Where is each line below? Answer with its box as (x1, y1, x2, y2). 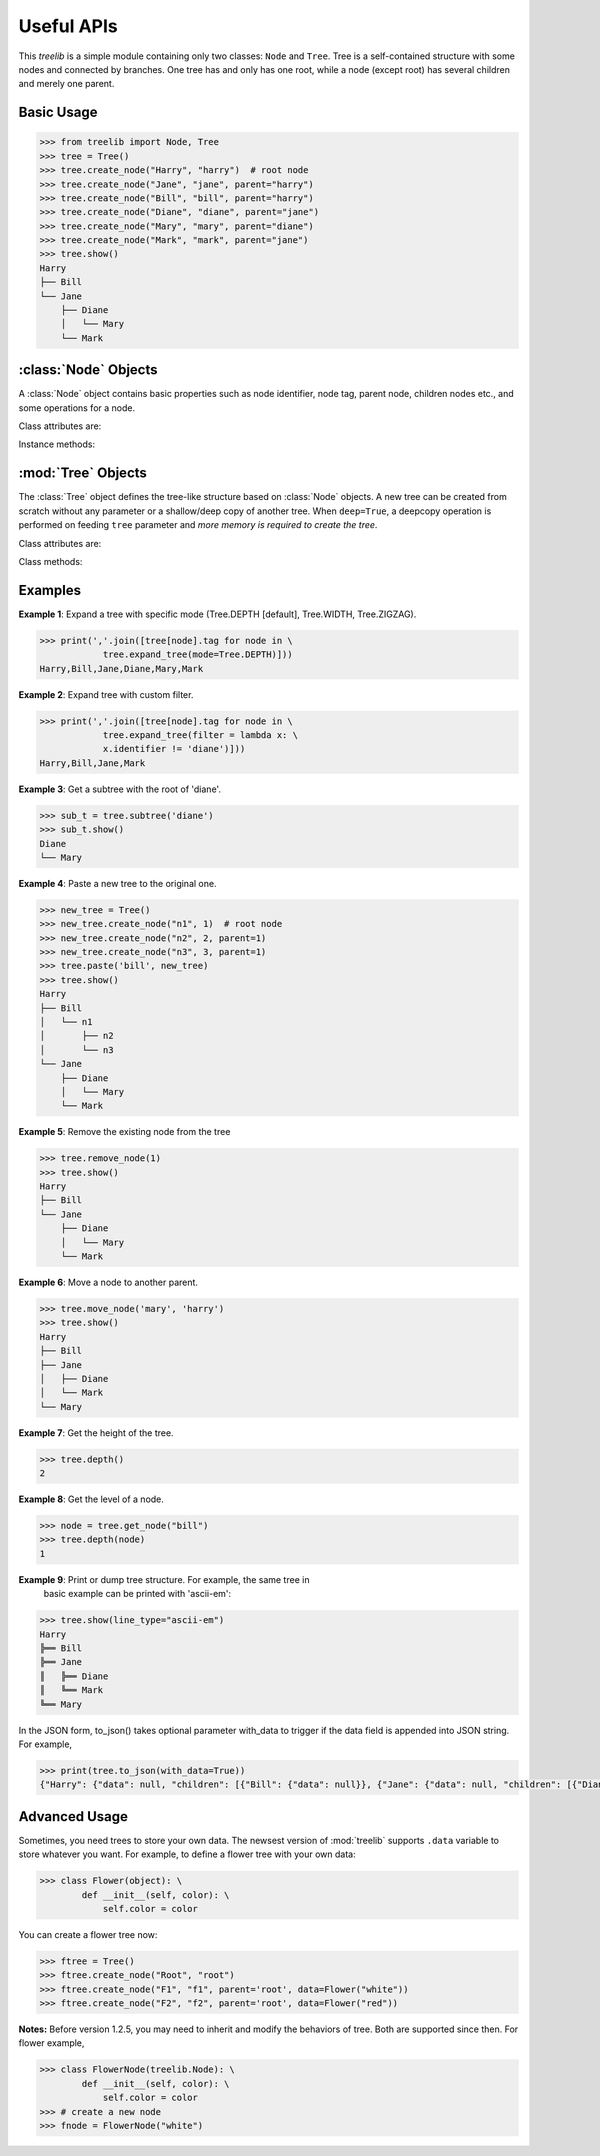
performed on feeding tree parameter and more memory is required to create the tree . (18, 519, 378, 531)
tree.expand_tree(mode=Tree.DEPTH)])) (102, 649, 294, 660)
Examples (18, 581, 82, 599)
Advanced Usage (18, 1808, 129, 1825)
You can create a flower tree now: (18, 1928, 158, 1940)
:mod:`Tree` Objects (18, 465, 147, 482)
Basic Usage (18, 104, 98, 121)
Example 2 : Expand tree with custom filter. (18, 688, 194, 700)
